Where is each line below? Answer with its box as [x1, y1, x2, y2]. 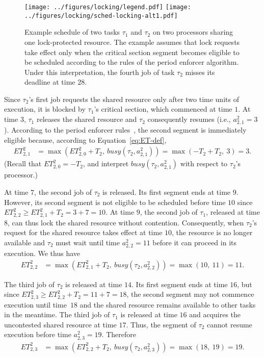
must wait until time [56, 237, 120, 247]
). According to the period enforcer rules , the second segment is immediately [4, 124, 247, 135]
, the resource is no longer [172, 227, 253, 238]
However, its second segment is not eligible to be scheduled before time [4, 196, 226, 207]
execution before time [4, 329, 71, 340]
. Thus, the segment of [126, 319, 196, 329]
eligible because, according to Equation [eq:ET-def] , [4, 134, 167, 145]
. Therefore [101, 329, 136, 340]
